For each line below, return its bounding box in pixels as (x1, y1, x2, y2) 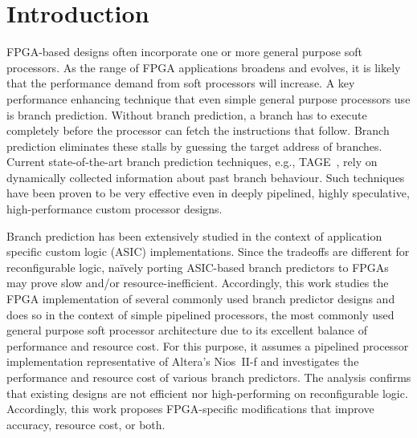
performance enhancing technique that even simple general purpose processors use (6, 90, 411, 107)
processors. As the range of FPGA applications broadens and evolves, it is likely (6, 59, 401, 75)
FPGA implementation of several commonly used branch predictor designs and (6, 290, 395, 307)
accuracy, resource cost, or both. (6, 416, 166, 432)
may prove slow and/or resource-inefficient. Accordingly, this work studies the (6, 274, 389, 291)
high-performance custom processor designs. (6, 201, 223, 217)
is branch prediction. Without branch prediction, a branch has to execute (6, 106, 367, 123)
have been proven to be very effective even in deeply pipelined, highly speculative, (6, 185, 410, 201)
